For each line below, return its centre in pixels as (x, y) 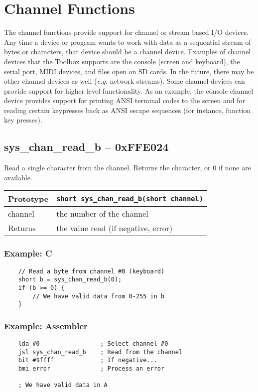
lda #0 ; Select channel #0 (93, 344)
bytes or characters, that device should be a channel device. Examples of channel (128, 52)
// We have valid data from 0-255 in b (99, 296)
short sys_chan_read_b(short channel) (130, 198)
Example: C (28, 253)
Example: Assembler (46, 326)
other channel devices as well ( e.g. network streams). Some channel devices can (125, 81)
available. (18, 177)
